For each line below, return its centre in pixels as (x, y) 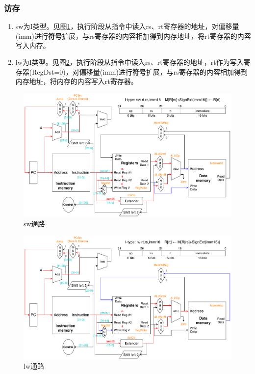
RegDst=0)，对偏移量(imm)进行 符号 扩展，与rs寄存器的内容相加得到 (140, 71)
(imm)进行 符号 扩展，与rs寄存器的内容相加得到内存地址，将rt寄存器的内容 (133, 36)
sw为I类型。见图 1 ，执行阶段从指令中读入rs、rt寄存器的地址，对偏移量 (127, 26)
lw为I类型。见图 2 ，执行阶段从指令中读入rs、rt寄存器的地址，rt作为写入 (129, 62)
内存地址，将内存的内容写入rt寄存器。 (76, 81)
